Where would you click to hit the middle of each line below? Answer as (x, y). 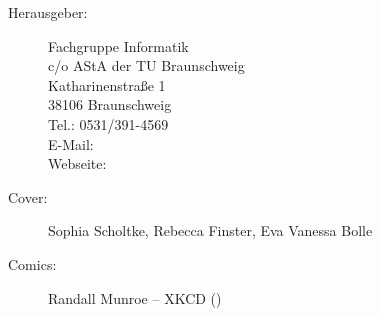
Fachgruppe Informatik (118, 45)
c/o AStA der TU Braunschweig (146, 65)
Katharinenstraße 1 (107, 84)
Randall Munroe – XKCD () (135, 297)
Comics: (32, 263)
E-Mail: (71, 143)
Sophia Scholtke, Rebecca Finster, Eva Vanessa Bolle (210, 230)
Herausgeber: (48, 12)
